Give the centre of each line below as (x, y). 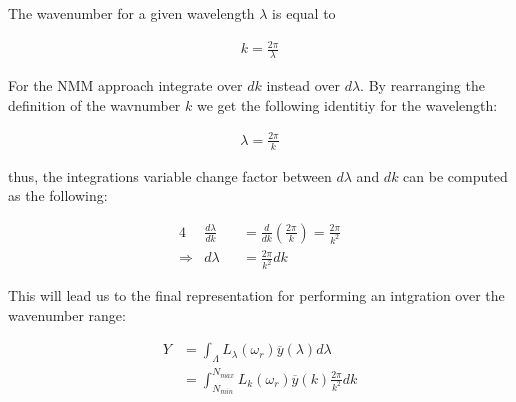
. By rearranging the (422, 84)
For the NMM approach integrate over (125, 84)
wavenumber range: (67, 314)
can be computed (455, 175)
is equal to (304, 13)
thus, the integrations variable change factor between (170, 175)
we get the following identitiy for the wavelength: (347, 104)
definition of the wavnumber (94, 104)
